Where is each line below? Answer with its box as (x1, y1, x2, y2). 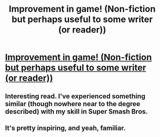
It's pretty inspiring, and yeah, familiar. (5, 124, 126, 132)
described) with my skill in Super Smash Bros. (5, 107, 148, 115)
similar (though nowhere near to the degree (5, 99, 140, 108)
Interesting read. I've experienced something (5, 92, 146, 100)
